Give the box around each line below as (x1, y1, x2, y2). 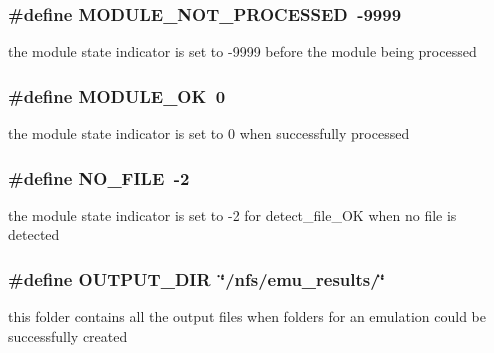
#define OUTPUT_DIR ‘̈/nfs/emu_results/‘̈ (8, 266, 385, 291)
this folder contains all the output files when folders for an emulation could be (8, 306, 487, 327)
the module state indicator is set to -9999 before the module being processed (8, 41, 477, 62)
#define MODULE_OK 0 (8, 83, 226, 108)
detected (8, 224, 60, 245)
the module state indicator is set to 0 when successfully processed (8, 123, 410, 144)
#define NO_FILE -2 (8, 165, 190, 190)
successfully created (8, 325, 128, 346)
